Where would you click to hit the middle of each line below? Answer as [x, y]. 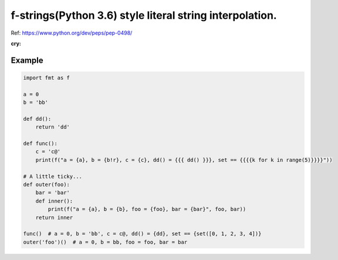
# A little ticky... [53, 176]
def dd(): [37, 119]
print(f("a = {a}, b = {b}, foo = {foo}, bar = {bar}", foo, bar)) [147, 209]
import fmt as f [47, 77]
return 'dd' [53, 127]
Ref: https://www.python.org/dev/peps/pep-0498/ [72, 33]
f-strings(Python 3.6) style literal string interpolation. [144, 15]
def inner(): [54, 201]
